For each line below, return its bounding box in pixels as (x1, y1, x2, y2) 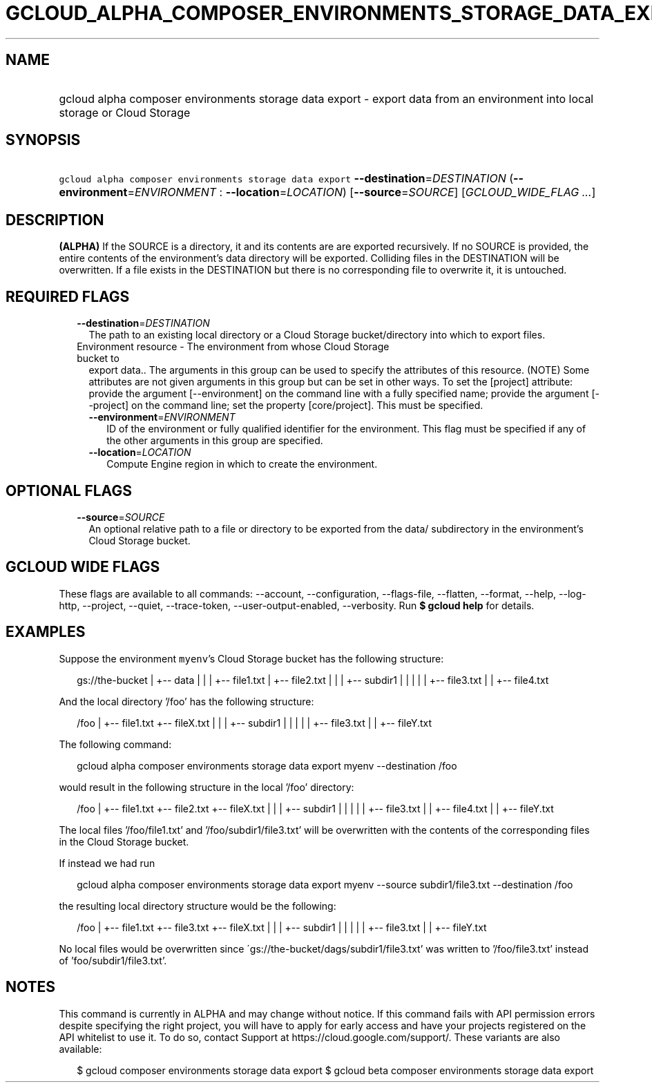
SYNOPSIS (6, 131, 81, 149)
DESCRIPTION (6, 211, 104, 229)
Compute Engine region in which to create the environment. (106, 458, 378, 470)
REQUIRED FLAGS (6, 287, 130, 305)
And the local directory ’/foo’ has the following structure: (59, 695, 314, 707)
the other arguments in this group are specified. (106, 435, 323, 447)
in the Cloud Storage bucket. (59, 835, 189, 848)
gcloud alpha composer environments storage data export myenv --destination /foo (77, 759, 457, 772)
